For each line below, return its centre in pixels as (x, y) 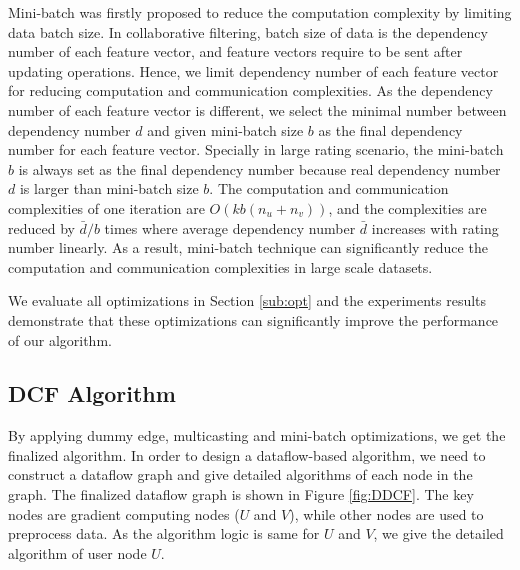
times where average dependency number (230, 227)
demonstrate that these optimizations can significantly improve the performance (253, 319)
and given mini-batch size (225, 129)
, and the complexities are (407, 207)
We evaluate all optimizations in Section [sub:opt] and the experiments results (247, 300)
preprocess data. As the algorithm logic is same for (164, 533)
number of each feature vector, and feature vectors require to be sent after (235, 51)
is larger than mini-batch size (109, 188)
